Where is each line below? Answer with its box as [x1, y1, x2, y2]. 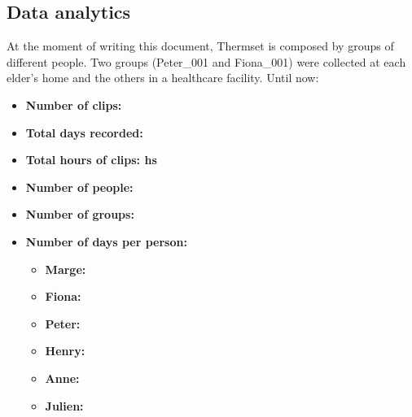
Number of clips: [25, 96, 122, 113]
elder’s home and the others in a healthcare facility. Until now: [7, 69, 319, 86]
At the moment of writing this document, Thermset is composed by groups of [7, 37, 394, 54]
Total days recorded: [25, 124, 143, 141]
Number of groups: [25, 206, 134, 223]
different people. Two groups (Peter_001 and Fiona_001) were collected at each [7, 53, 406, 70]
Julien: [45, 397, 84, 414]
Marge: [45, 260, 86, 277]
